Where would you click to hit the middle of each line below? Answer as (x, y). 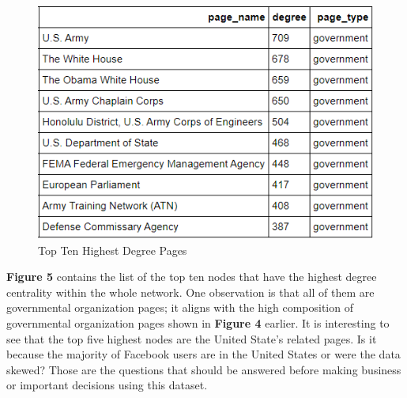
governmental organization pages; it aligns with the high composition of (180, 307)
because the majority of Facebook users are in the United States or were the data (203, 354)
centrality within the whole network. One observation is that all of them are (190, 292)
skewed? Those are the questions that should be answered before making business (204, 369)
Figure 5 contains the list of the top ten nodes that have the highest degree (192, 277)
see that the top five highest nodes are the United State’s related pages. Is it (192, 338)
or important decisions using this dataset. (107, 385)
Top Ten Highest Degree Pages (113, 250)
